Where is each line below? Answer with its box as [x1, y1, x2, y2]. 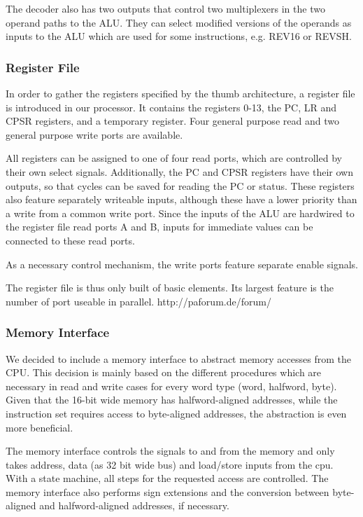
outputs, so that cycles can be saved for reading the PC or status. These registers [6, 178, 355, 193]
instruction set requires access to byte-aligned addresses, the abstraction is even [6, 406, 347, 420]
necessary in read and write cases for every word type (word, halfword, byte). [6, 378, 337, 393]
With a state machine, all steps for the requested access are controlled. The [6, 471, 329, 485]
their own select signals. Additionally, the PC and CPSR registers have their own [6, 164, 353, 179]
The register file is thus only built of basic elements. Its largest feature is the [6, 280, 334, 295]
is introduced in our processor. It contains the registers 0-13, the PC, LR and [6, 99, 336, 114]
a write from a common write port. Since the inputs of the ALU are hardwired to [6, 205, 355, 220]
